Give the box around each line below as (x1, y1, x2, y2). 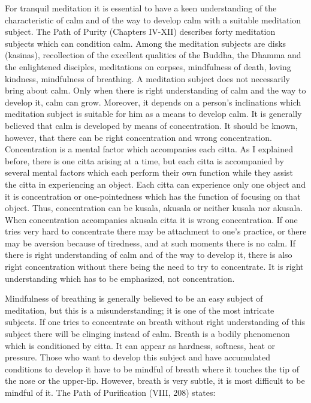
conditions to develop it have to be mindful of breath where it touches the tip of (5, 362, 300, 375)
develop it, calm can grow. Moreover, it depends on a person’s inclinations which (5, 95, 301, 108)
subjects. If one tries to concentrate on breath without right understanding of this (5, 315, 306, 328)
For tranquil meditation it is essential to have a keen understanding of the (5, 2, 277, 14)
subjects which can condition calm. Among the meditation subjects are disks (5, 37, 286, 49)
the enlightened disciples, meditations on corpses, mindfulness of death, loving (5, 60, 291, 73)
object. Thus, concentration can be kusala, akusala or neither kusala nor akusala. (5, 201, 303, 214)
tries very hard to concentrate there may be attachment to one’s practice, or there (5, 225, 307, 237)
